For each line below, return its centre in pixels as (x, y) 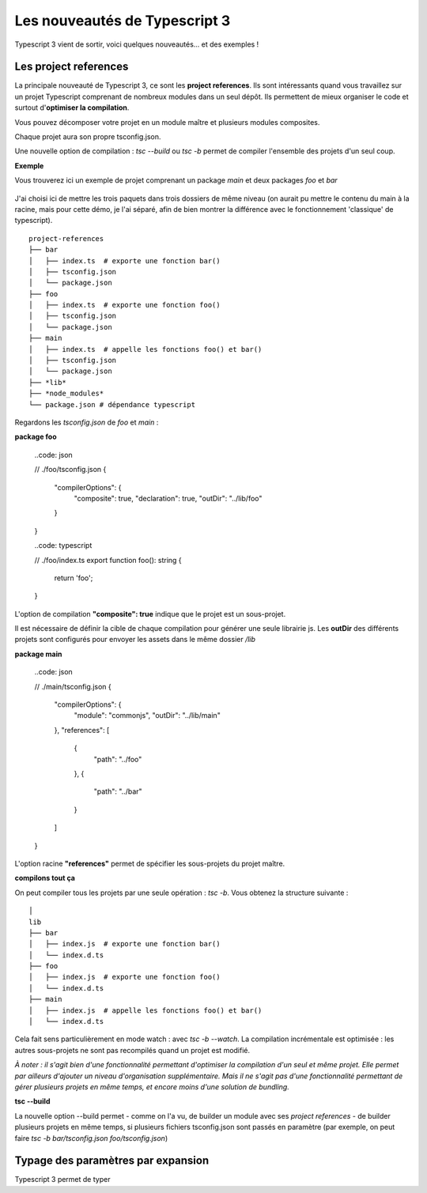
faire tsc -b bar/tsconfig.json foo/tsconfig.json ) (91, 1138)
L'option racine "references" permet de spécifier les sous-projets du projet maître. (150, 863)
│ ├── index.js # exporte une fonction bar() (125, 944)
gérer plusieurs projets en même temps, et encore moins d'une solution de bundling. (152, 1086)
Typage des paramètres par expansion (112, 1161)
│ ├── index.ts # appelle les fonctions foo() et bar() (145, 349)
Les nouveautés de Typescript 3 (123, 21)
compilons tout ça (45, 878)
